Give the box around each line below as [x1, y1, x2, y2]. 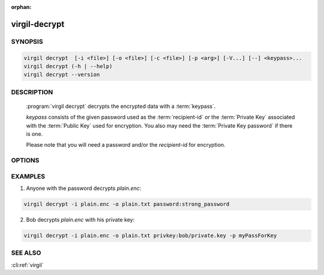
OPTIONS [11, 156, 40, 165]
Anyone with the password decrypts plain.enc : [26, 185, 142, 192]
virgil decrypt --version [23, 71, 100, 78]
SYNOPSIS [11, 37, 43, 46]
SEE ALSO [11, 249, 41, 257]
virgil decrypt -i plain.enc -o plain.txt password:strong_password [23, 201, 230, 208]
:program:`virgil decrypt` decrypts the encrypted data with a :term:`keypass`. [26, 102, 216, 110]
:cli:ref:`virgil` [11, 261, 44, 268]
